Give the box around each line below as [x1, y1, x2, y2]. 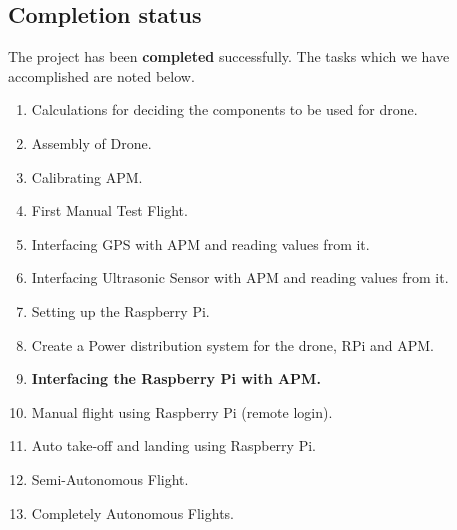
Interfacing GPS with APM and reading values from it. [31, 233, 370, 254]
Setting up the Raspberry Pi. [31, 300, 210, 321]
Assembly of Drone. [31, 132, 152, 153]
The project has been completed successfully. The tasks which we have [8, 46, 450, 67]
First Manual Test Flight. [31, 200, 188, 221]
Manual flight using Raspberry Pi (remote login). [31, 401, 333, 422]
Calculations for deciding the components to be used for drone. [31, 99, 418, 120]
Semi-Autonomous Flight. [31, 468, 189, 489]
